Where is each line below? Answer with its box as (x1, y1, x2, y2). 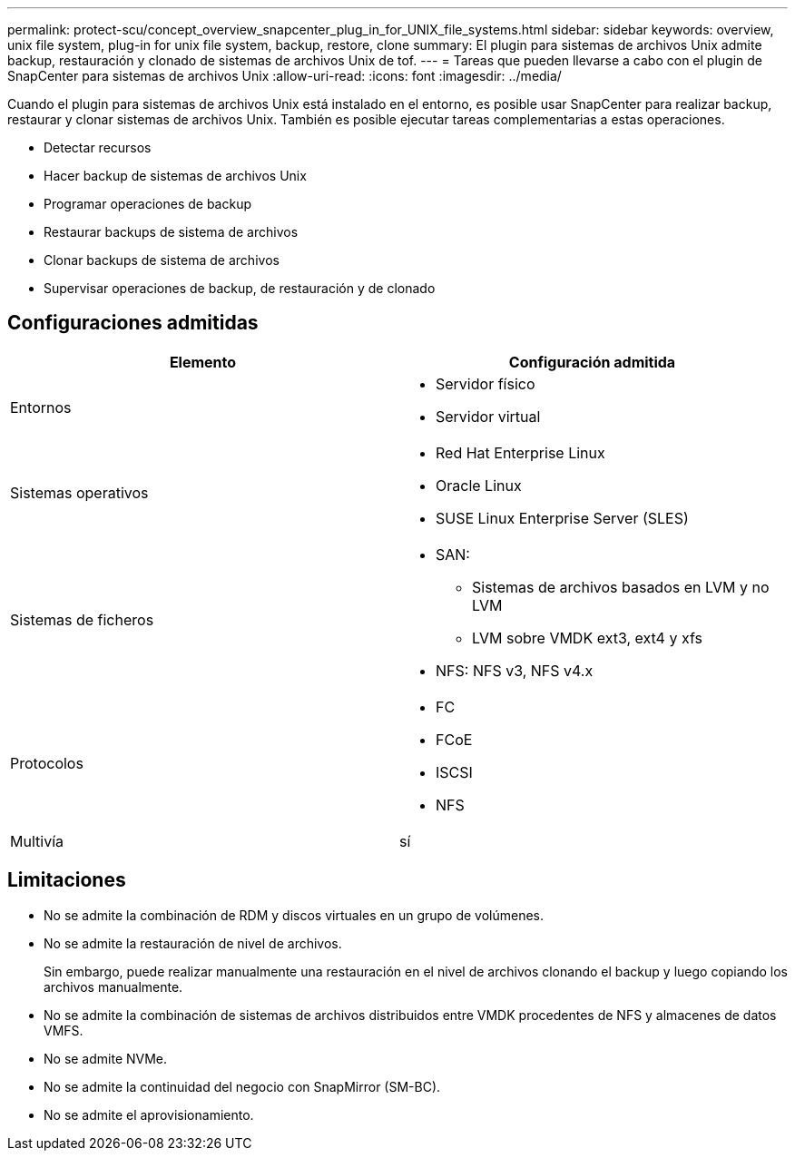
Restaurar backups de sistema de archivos (44, 224, 299, 240)
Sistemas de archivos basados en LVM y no (472, 577, 770, 596)
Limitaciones (7, 868, 126, 892)
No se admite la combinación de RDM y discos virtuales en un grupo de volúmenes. (44, 907, 545, 923)
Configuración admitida (508, 352, 676, 371)
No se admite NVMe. (44, 1050, 168, 1066)
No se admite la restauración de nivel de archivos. (44, 935, 342, 951)
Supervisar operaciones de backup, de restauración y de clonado (44, 280, 436, 296)
